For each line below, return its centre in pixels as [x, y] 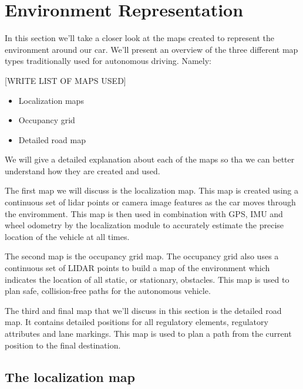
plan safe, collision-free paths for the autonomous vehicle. [108, 291]
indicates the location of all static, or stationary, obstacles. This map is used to [147, 279]
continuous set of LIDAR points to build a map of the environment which [137, 268]
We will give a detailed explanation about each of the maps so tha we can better [150, 159]
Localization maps [51, 100]
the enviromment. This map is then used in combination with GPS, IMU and [144, 213]
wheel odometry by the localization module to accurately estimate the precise [144, 225]
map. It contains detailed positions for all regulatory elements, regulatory [137, 322]
